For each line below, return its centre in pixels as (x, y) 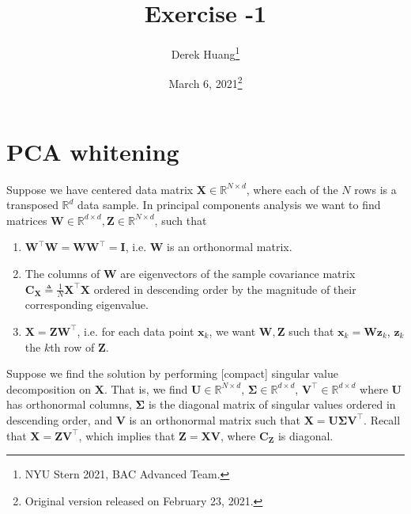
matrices (27, 220)
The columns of (62, 273)
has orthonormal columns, (69, 404)
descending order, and (59, 419)
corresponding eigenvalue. (87, 305)
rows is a (375, 189)
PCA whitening (93, 151)
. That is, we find (146, 388)
